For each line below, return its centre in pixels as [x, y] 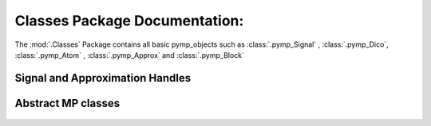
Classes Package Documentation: [129, 21]
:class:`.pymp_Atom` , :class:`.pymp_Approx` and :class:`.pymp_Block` [130, 55]
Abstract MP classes [67, 103]
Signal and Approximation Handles [103, 78]
